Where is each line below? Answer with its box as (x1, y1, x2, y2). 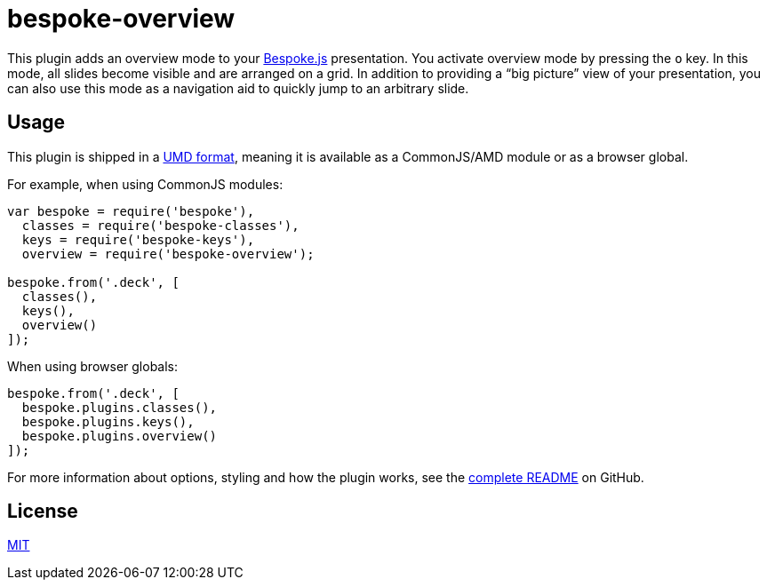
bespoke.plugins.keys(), (21, 414, 195, 429)
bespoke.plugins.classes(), (21, 400, 218, 415)
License (7, 500, 78, 523)
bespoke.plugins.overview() (21, 428, 218, 443)
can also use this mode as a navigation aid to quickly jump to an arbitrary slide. (7, 80, 469, 96)
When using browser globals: (7, 358, 179, 374)
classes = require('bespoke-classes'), (21, 218, 300, 233)
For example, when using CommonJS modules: (7, 176, 284, 192)
